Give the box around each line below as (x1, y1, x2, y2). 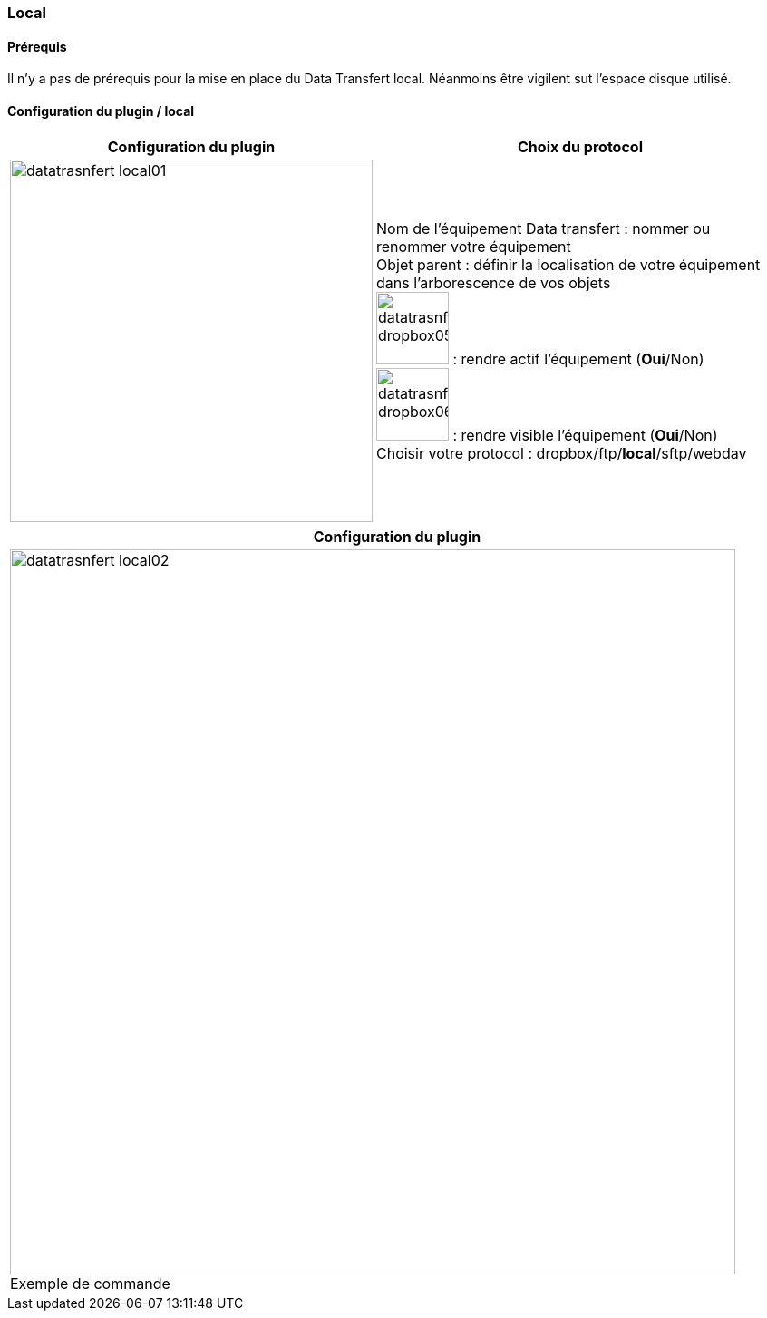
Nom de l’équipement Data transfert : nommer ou (376, 219, 711, 238)
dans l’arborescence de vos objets (376, 274, 611, 293)
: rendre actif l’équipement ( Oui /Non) (452, 350, 704, 369)
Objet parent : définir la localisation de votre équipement (376, 256, 761, 275)
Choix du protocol (518, 138, 643, 157)
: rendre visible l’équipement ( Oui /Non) (452, 426, 718, 445)
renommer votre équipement (376, 237, 571, 257)
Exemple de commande (10, 1274, 170, 1294)
